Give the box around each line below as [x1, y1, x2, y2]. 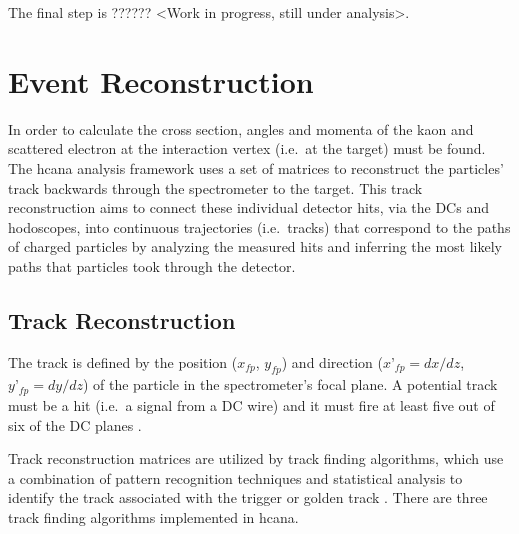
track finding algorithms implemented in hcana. [8, 506, 299, 527]
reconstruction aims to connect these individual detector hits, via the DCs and [8, 197, 489, 218]
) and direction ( [281, 351, 383, 372]
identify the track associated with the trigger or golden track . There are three [8, 487, 488, 508]
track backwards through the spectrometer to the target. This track [8, 177, 423, 198]
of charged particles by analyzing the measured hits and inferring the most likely [8, 236, 503, 257]
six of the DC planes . [8, 414, 142, 435]
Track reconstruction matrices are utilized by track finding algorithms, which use [8, 448, 504, 469]
